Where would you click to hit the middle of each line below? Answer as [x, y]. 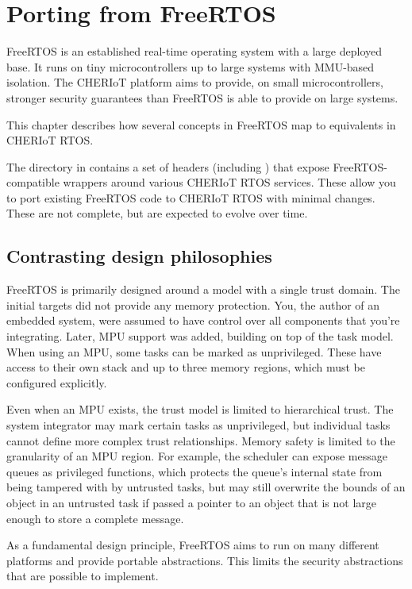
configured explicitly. [57, 382]
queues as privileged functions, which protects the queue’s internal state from [194, 471]
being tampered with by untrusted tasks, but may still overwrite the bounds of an [206, 487]
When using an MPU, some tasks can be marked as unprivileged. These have [194, 351]
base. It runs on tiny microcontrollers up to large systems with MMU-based [191, 66]
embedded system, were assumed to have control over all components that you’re [203, 320]
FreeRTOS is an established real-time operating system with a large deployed [194, 51]
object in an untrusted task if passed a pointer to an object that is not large [192, 502]
